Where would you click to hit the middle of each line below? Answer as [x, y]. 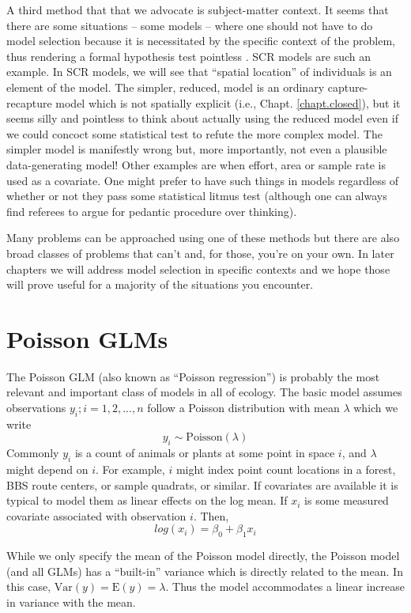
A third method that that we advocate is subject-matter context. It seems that [198, 9]
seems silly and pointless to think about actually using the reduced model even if [202, 118]
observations [36, 407]
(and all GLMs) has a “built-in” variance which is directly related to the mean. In [205, 571]
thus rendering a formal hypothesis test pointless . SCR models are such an [189, 56]
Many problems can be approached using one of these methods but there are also [203, 238]
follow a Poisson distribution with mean [243, 407]
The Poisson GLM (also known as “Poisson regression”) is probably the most [193, 376]
